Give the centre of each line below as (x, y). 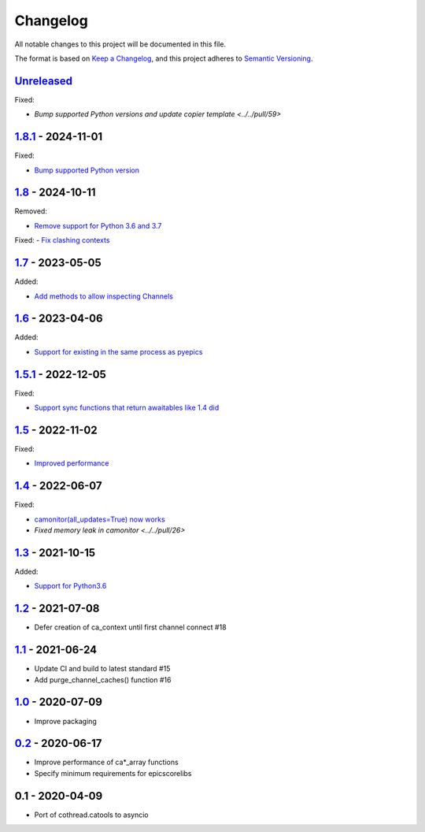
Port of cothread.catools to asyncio (91, 815)
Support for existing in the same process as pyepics (118, 351)
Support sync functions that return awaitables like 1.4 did (127, 408)
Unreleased (44, 81)
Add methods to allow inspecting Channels (103, 296)
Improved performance (72, 463)
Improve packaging (66, 721)
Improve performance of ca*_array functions (106, 762)
